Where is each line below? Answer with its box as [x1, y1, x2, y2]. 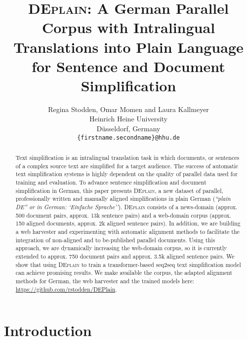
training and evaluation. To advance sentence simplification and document [15, 178, 206, 187]
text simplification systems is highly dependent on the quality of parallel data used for [15, 170, 238, 178]
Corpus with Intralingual [41, 17, 215, 38]
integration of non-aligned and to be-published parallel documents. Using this [15, 235, 215, 244]
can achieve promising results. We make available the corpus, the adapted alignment [15, 268, 233, 277]
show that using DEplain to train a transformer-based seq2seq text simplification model [15, 260, 241, 268]
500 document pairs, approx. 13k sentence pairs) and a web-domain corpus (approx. [15, 211, 231, 219]
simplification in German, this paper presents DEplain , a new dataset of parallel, [15, 186, 223, 194]
